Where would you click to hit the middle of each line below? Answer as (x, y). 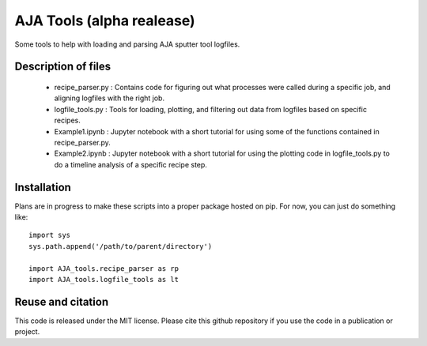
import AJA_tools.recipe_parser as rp (104, 268)
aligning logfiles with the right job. (110, 98)
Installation (43, 187)
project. (27, 332)
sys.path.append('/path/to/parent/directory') (121, 246)
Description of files (63, 67)
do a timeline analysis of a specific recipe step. (130, 164)
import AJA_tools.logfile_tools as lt (104, 279)
